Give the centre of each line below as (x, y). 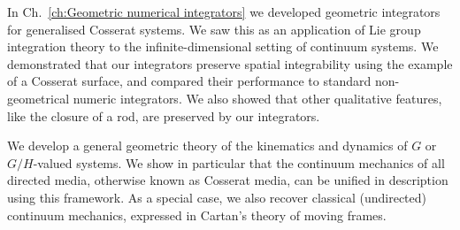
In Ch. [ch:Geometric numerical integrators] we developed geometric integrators (224, 11)
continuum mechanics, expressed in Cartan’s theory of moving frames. (197, 215)
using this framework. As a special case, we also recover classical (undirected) (217, 197)
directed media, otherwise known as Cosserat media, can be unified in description (228, 180)
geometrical (38, 98)
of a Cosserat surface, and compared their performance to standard (189, 81)
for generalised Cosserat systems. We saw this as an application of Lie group (214, 29)
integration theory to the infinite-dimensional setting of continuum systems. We (223, 46)
